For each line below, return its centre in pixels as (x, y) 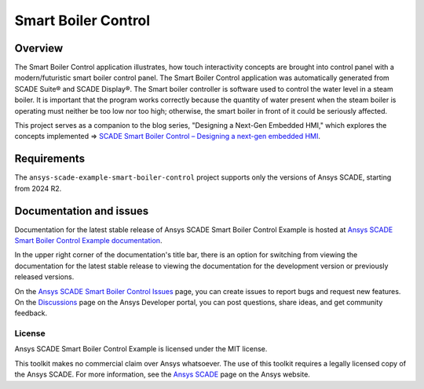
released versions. (44, 277)
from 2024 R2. (38, 188)
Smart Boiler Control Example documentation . (88, 240)
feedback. (31, 313)
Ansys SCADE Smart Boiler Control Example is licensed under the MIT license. (141, 349)
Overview (39, 48)
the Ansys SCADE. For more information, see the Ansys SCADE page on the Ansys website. (162, 374)
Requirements (50, 159)
